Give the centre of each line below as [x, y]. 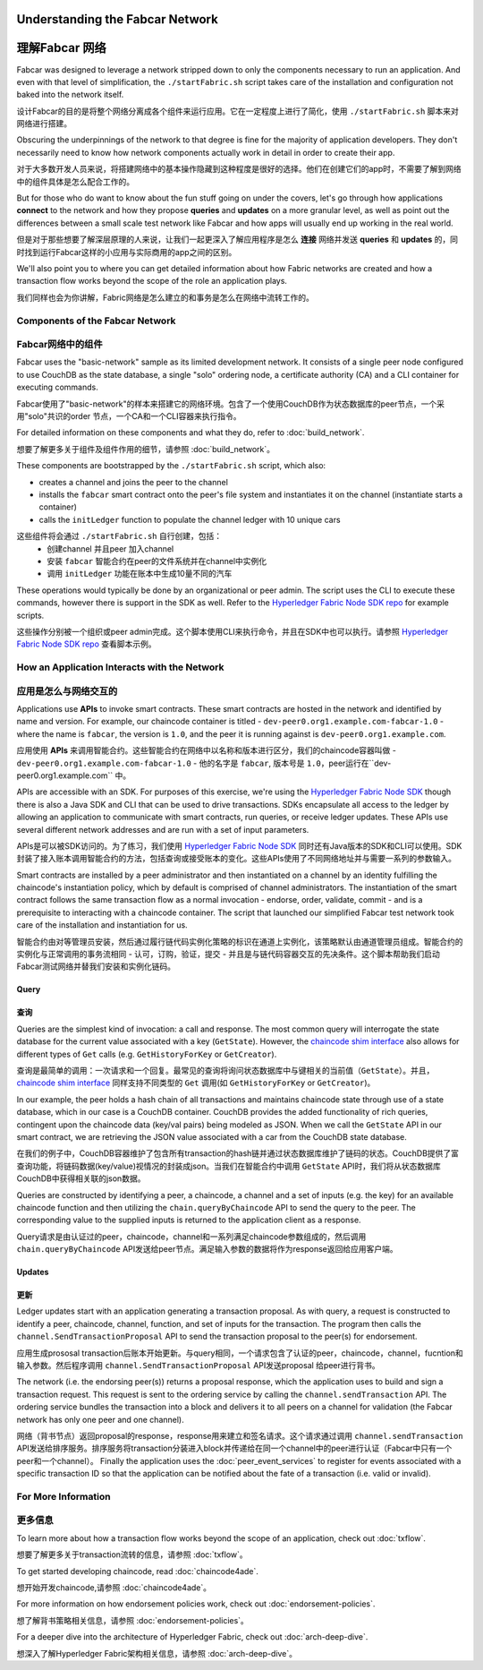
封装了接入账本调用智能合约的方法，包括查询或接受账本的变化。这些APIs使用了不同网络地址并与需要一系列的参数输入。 [236, 859]
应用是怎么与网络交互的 [67, 691]
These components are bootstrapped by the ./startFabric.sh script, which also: [171, 466]
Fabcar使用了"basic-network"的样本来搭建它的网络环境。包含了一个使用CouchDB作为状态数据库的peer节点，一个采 [231, 404]
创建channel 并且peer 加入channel [110, 548]
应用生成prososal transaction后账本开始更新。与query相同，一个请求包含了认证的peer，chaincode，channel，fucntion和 [240, 1353]
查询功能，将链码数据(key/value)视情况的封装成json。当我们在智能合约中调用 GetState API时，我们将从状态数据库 [229, 1166]
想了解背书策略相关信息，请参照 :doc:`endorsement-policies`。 [133, 1620]
